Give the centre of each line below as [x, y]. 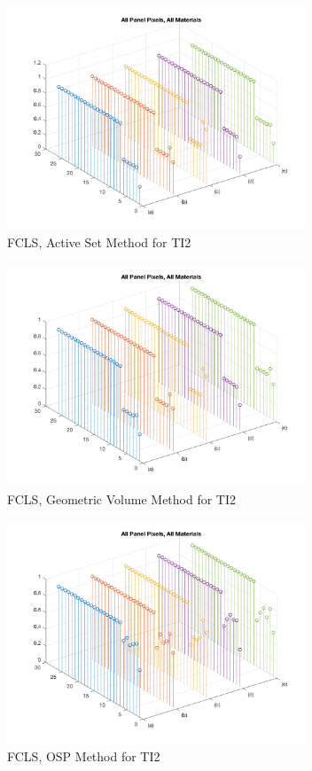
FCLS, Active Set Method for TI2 [99, 242]
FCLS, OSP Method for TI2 [84, 755]
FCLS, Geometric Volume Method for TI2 [122, 499]
